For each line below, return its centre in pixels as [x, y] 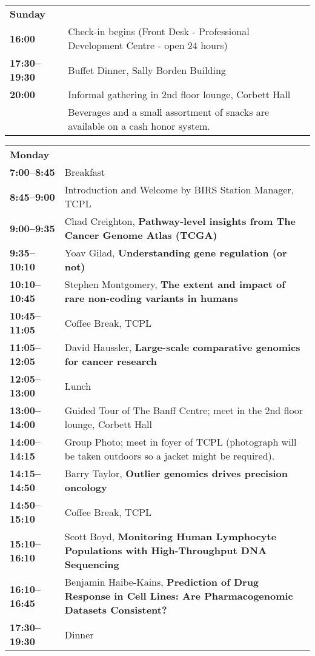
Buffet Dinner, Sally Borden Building [147, 70]
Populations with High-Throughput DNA [166, 550]
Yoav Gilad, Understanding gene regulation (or [176, 253]
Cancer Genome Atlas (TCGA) [141, 235]
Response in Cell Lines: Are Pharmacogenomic [179, 596]
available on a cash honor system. [139, 126]
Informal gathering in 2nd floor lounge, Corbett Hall [179, 94]
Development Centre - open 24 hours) [148, 45]
